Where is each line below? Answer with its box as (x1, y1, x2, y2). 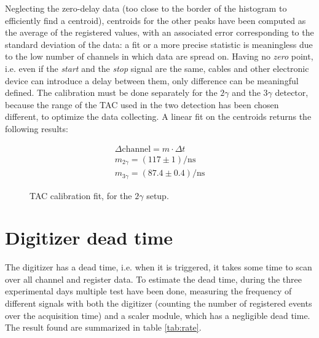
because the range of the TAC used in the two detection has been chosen (5, 98, 279, 111)
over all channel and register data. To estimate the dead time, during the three (5, 272, 302, 285)
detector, (275, 86, 309, 99)
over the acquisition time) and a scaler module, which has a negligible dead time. (5, 309, 310, 321)
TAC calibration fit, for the (30, 189, 132, 202)
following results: (5, 122, 68, 135)
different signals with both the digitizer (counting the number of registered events (5, 297, 312, 310)
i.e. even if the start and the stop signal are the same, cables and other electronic (5, 61, 309, 74)
